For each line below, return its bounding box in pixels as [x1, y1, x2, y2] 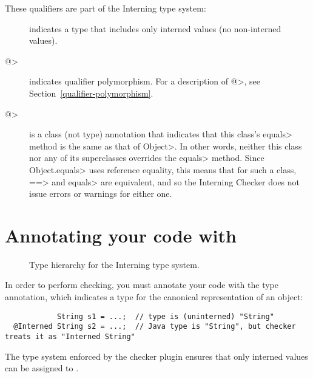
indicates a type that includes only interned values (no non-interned [29, 22, 281, 35]
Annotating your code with [5, 222, 237, 247]
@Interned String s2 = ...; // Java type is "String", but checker [13, 322, 296, 331]
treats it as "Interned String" [5, 332, 135, 341]
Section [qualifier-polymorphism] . [29, 86, 153, 99]
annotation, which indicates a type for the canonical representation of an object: [5, 290, 303, 303]
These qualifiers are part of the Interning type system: [5, 2, 206, 14]
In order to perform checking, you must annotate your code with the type [5, 278, 278, 291]
